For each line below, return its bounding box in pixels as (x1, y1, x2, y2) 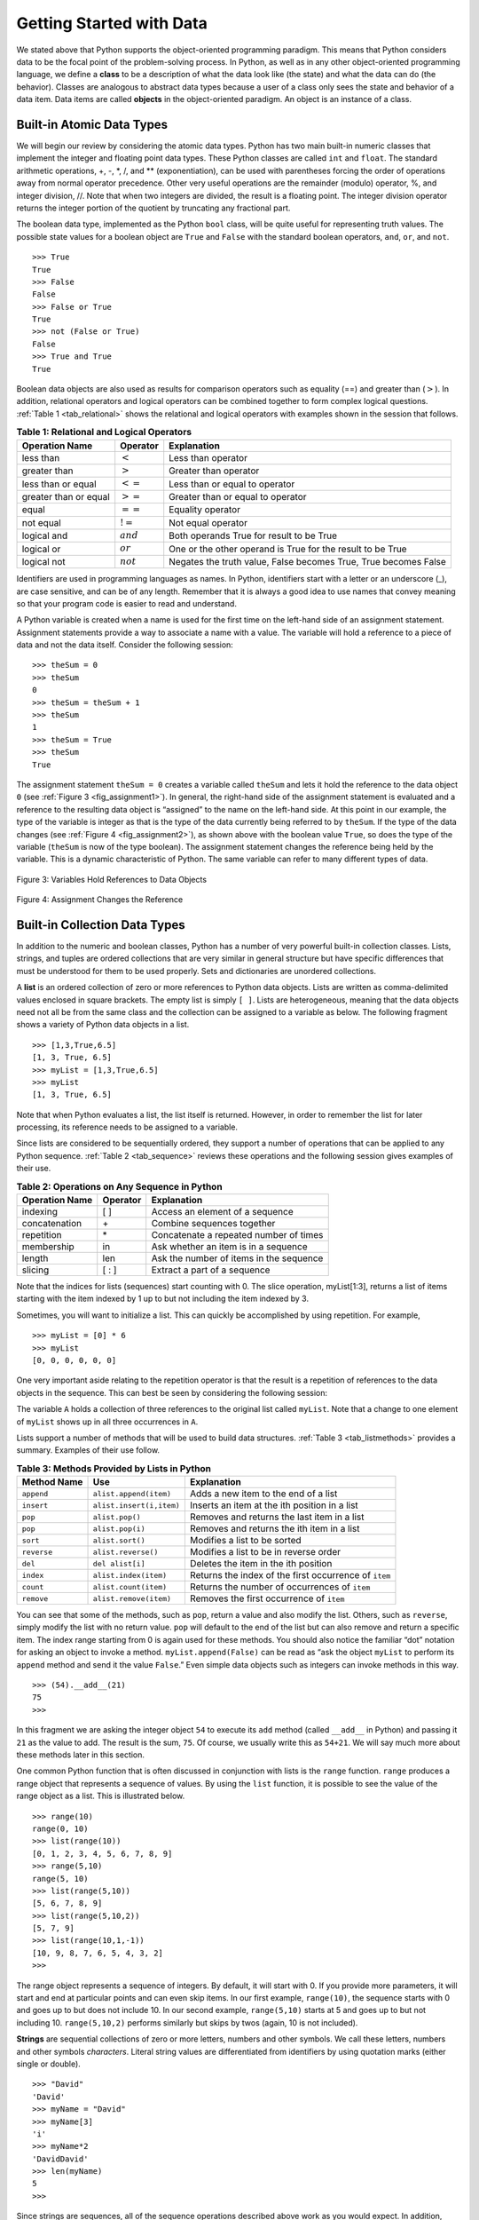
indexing (21, 1206, 58, 1218)
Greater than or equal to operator (169, 490, 307, 503)
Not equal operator (169, 516, 248, 528)
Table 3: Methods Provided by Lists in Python (16, 1462, 212, 1474)
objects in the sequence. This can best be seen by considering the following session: (16, 1387, 328, 1398)
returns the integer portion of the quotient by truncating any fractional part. (16, 202, 291, 213)
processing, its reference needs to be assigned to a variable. (16, 1122, 239, 1132)
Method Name (21, 1476, 83, 1488)
